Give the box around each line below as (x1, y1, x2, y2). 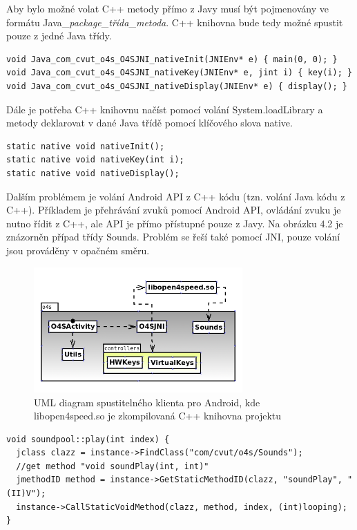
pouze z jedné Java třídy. (6, 28, 112, 43)
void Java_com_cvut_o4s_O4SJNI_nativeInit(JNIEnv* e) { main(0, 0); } (6, 54, 338, 64)
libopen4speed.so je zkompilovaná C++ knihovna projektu (34, 408, 282, 423)
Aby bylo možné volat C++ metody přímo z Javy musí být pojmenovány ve (6, 1, 329, 15)
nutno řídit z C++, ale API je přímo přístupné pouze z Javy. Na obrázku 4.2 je (6, 216, 343, 230)
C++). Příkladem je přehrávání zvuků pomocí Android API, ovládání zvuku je (6, 202, 341, 217)
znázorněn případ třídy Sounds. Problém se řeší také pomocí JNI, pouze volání (6, 229, 340, 244)
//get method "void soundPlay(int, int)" (16, 461, 209, 471)
